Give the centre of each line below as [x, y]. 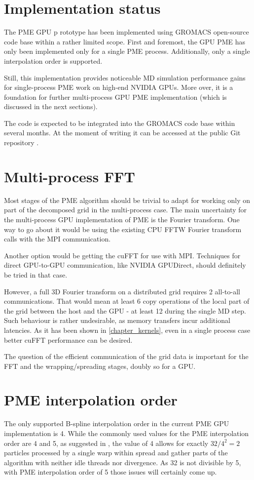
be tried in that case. [36, 274]
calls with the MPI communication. [57, 239]
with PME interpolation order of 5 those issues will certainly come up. [110, 472]
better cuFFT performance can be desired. [68, 340]
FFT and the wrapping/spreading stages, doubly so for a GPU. [100, 366]
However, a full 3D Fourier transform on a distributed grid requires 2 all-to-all [122, 291]
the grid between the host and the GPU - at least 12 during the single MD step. [125, 310]
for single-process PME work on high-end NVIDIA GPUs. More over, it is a [119, 87]
